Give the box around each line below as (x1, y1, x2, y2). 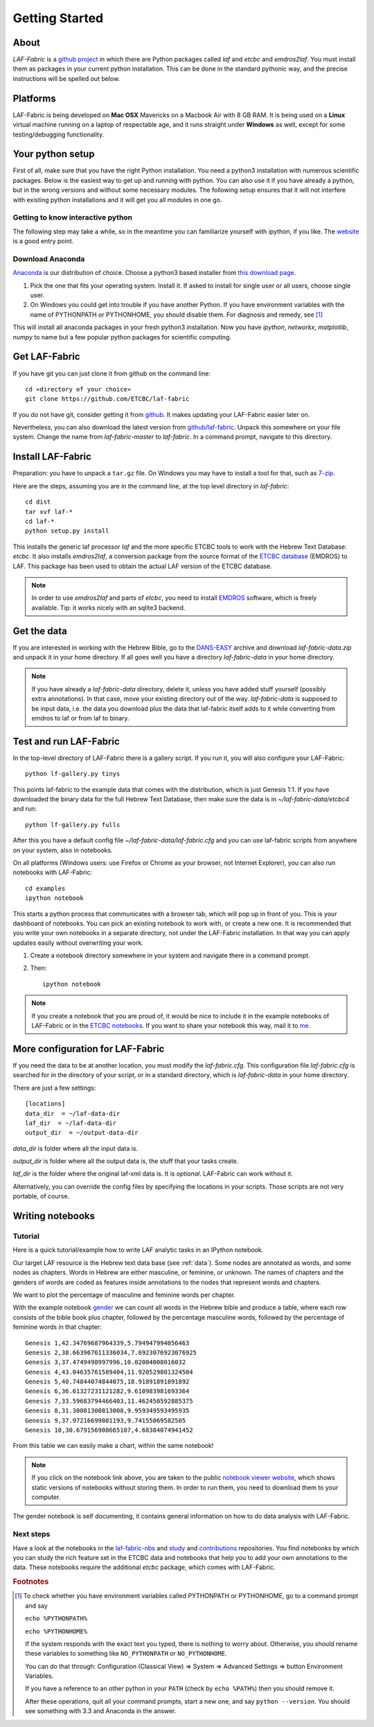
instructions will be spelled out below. (12, 74, 121, 82)
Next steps (12, 1530, 51, 1539)
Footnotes (12, 1577, 49, 1586)
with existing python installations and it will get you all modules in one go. (12, 195, 222, 204)
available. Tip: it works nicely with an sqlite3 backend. (31, 603, 186, 612)
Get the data (12, 625, 67, 637)
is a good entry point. (12, 237, 74, 245)
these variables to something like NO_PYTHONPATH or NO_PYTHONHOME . (25, 1649, 227, 1658)
